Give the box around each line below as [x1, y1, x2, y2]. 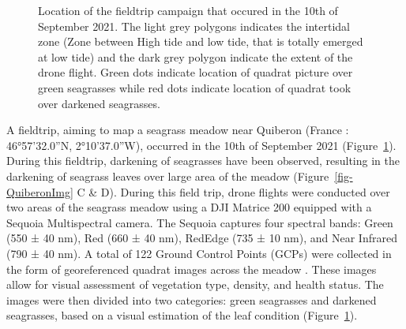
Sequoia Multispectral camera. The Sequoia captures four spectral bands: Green [6, 214, 393, 230]
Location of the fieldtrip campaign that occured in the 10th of [38, 2, 338, 18]
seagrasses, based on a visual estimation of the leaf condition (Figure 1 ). [6, 307, 358, 323]
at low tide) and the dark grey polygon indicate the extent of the [38, 48, 353, 65]
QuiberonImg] [6, 183, 73, 200]
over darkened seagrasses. [38, 95, 160, 111]
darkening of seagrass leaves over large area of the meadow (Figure [6, 167, 329, 184]
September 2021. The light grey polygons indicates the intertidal [38, 17, 351, 34]
